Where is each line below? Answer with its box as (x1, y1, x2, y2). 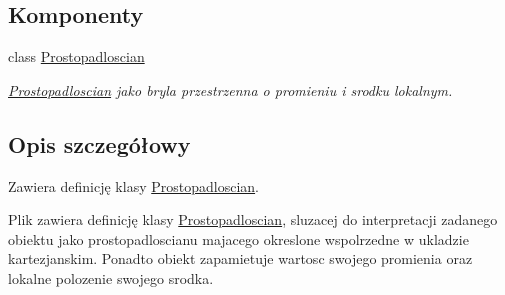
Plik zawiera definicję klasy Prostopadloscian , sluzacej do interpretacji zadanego (8, 209, 498, 230)
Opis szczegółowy (8, 128, 191, 159)
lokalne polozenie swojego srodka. (8, 267, 214, 288)
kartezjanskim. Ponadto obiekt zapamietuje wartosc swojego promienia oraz (8, 248, 473, 269)
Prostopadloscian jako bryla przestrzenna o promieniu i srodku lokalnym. (8, 79, 453, 100)
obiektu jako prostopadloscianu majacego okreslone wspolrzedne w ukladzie (8, 228, 469, 249)
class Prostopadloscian (8, 46, 145, 67)
